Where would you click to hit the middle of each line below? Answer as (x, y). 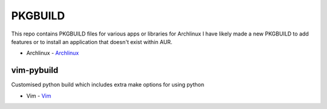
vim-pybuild (35, 70)
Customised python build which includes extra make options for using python (108, 85)
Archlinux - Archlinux (53, 53)
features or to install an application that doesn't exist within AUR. (92, 42)
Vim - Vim (39, 96)
